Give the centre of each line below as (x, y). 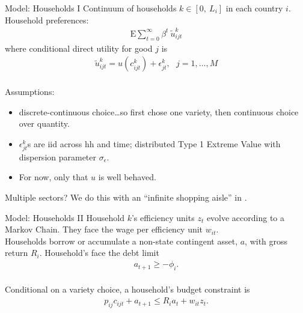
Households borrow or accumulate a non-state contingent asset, (121, 241)
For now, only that (54, 177)
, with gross (266, 241)
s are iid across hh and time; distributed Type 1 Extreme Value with (154, 143)
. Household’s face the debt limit (99, 253)
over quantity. (44, 123)
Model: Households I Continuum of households (91, 8)
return (17, 253)
